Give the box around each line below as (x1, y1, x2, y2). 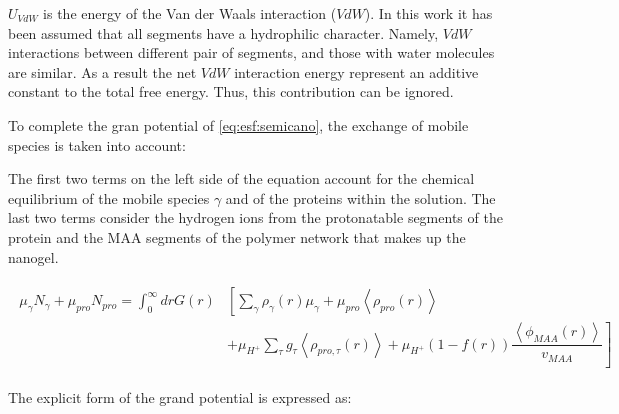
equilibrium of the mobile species (8, 187, 210, 208)
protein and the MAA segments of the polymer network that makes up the (8, 226, 466, 247)
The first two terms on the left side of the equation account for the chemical (8, 168, 475, 189)
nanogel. (8, 246, 59, 267)
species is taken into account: (8, 134, 186, 155)
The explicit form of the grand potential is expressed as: (8, 387, 352, 408)
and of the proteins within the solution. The (225, 187, 496, 208)
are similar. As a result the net (8, 61, 197, 82)
